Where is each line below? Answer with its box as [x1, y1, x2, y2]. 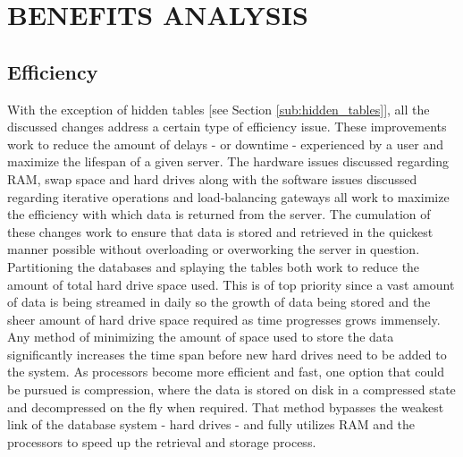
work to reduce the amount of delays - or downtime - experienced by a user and [7, 134, 443, 153]
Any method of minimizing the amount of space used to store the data [7, 327, 394, 346]
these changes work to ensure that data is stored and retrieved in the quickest [7, 222, 434, 241]
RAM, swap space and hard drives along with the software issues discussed [7, 169, 417, 188]
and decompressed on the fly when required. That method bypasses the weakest [7, 397, 444, 416]
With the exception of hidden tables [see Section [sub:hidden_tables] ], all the [7, 99, 430, 118]
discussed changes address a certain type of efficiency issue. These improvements [7, 117, 447, 136]
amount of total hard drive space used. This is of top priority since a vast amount [7, 275, 455, 293]
